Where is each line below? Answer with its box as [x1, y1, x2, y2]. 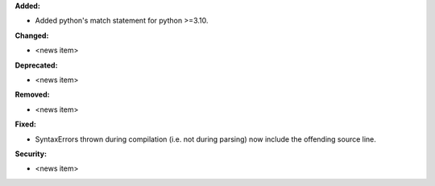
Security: [14, 149, 48, 159]
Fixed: [14, 119, 36, 129]
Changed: [14, 31, 49, 40]
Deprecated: [14, 60, 58, 70]
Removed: [14, 89, 50, 100]
